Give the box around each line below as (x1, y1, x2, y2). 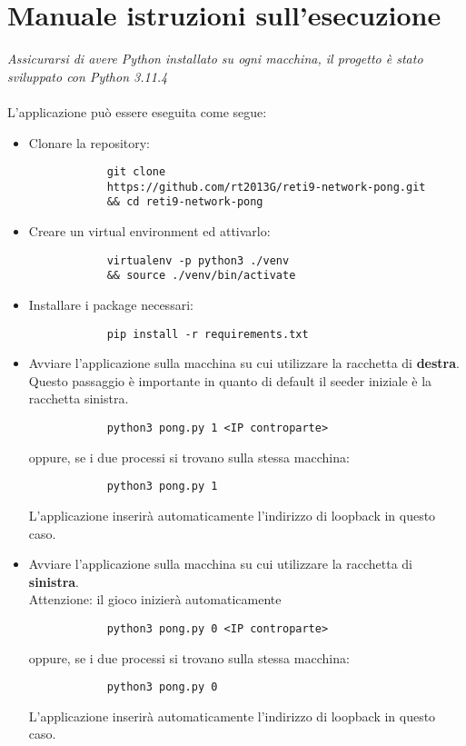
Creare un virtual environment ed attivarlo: (28, 222, 271, 241)
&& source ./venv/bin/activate (106, 269, 296, 283)
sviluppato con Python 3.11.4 (7, 66, 168, 85)
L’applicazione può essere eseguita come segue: (7, 102, 267, 121)
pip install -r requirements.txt (106, 327, 309, 341)
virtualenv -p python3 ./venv (106, 254, 290, 267)
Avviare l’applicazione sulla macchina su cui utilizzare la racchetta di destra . (28, 353, 460, 373)
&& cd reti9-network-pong (106, 195, 263, 209)
